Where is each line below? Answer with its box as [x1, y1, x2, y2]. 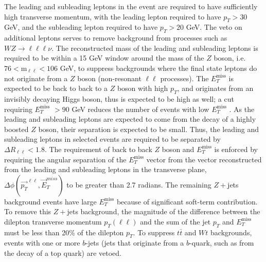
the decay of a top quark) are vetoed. [4, 248, 121, 258]
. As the [229, 103, 255, 114]
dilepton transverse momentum [4, 216, 102, 227]
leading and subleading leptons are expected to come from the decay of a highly [4, 114, 256, 124]
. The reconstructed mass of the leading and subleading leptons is [51, 42, 258, 53]
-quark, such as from [189, 237, 254, 248]
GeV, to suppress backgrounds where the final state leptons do [60, 62, 257, 73]
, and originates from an [177, 83, 254, 93]
